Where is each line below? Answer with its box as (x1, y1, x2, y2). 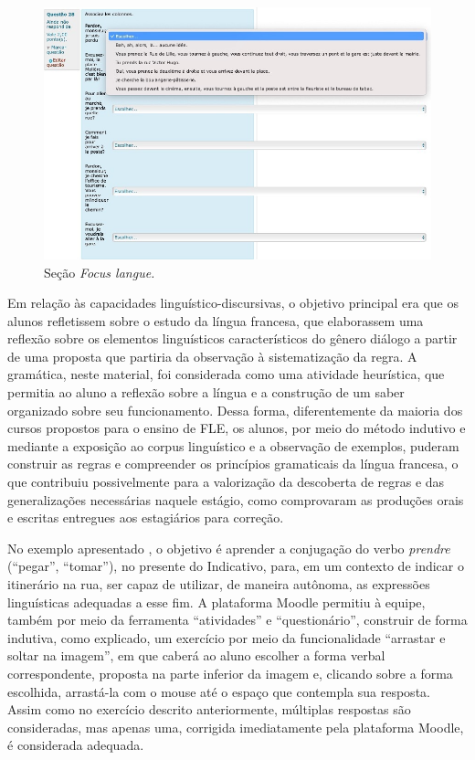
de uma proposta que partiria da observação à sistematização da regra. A (7, 346, 417, 365)
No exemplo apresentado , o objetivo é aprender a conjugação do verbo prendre (7, 538, 450, 557)
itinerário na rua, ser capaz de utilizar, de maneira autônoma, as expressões (7, 575, 430, 594)
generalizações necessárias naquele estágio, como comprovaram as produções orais (7, 490, 464, 509)
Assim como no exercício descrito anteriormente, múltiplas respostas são (7, 700, 411, 719)
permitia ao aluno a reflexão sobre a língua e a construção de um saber (7, 383, 405, 402)
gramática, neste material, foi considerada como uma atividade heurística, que (7, 364, 445, 384)
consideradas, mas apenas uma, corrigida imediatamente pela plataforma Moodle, (7, 717, 464, 736)
